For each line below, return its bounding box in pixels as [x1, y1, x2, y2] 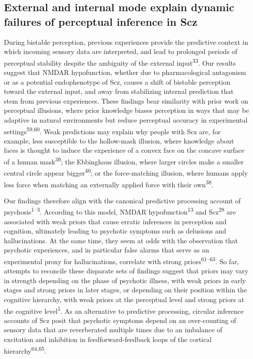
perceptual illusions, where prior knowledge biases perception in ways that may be [4, 105, 249, 115]
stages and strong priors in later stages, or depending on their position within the [4, 285, 247, 295]
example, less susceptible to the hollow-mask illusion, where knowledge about [4, 135, 234, 145]
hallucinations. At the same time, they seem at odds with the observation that [4, 235, 238, 245]
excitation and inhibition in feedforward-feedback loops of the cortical [4, 334, 212, 344]
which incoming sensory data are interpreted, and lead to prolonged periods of [4, 46, 237, 56]
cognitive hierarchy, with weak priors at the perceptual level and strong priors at [4, 294, 245, 305]
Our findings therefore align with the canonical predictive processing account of [4, 195, 241, 205]
